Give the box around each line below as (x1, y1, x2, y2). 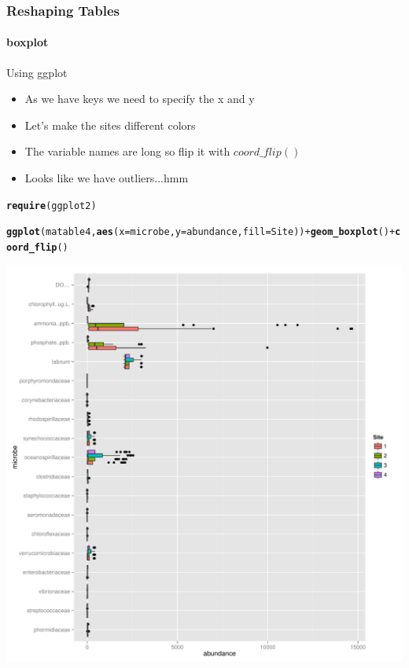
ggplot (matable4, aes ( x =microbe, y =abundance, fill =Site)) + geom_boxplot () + (6, 226, 396, 238)
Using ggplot (6, 64, 68, 80)
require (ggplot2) (6, 200, 97, 211)
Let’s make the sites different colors (24, 116, 196, 133)
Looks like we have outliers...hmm (24, 170, 189, 186)
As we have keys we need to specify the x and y (24, 90, 255, 107)
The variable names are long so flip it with (24, 143, 230, 160)
